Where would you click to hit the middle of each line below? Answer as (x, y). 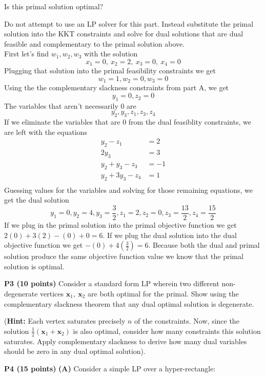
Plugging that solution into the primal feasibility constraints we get (110, 71)
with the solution (111, 54)
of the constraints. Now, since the (187, 321)
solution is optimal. (34, 266)
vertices (52, 293)
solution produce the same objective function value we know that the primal (124, 256)
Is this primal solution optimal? (54, 6)
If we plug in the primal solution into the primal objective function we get (120, 225)
